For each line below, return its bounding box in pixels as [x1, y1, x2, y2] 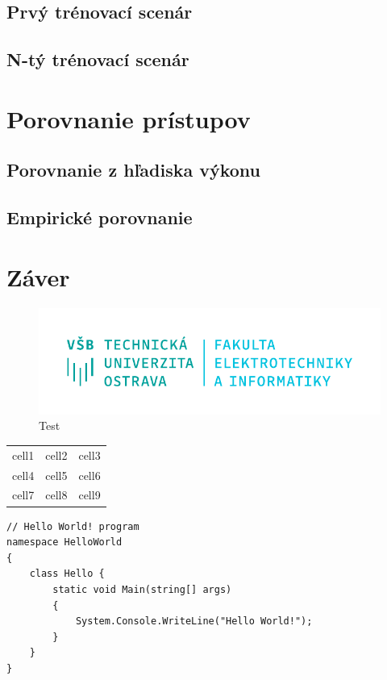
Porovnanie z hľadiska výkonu [6, 157, 261, 182]
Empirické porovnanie [6, 205, 193, 230]
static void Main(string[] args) [52, 583, 232, 595]
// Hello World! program [6, 520, 139, 532]
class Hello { [29, 568, 105, 580]
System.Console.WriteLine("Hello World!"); [75, 615, 313, 628]
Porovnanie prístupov [6, 102, 251, 135]
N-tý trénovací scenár [6, 47, 189, 72]
